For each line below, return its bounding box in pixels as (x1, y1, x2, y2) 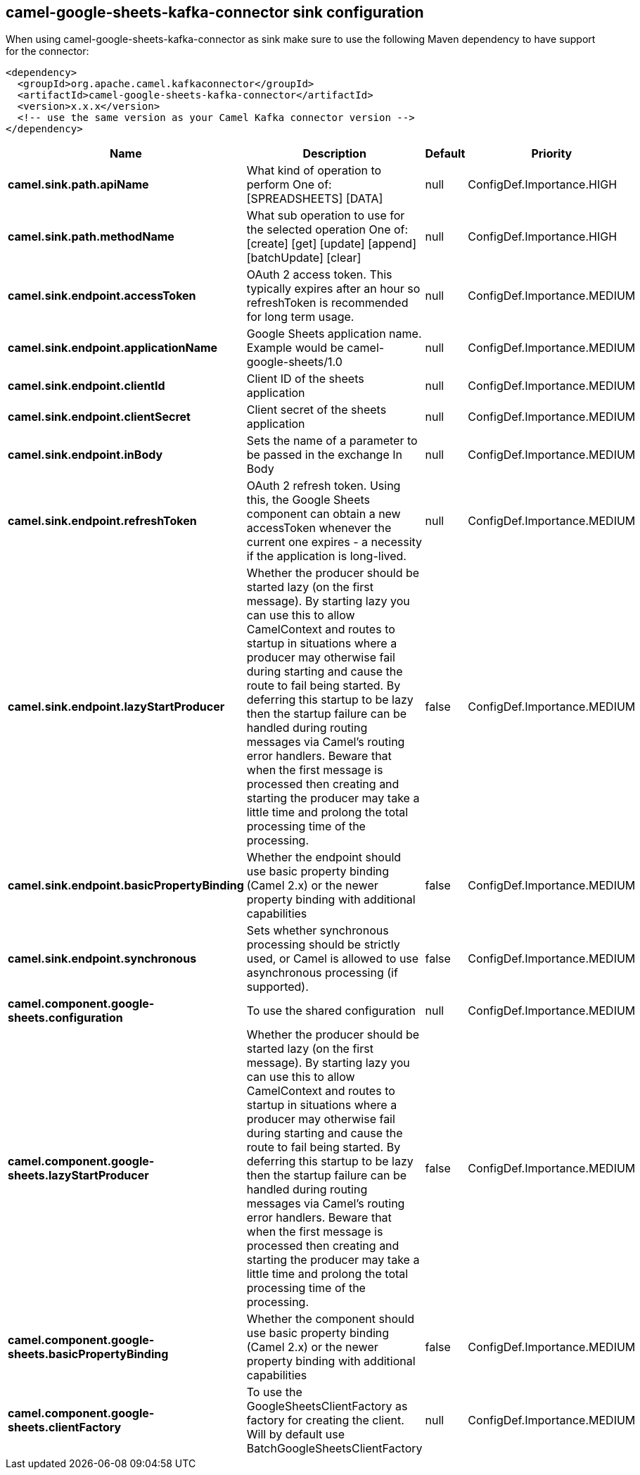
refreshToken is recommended (246, 296, 409, 310)
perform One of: (246, 177, 332, 192)
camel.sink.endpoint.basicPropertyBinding (8, 878, 244, 893)
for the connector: (6, 45, 89, 58)
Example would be (246, 341, 344, 355)
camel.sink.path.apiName (8, 177, 149, 192)
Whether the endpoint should (246, 850, 402, 865)
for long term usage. (246, 310, 354, 324)
